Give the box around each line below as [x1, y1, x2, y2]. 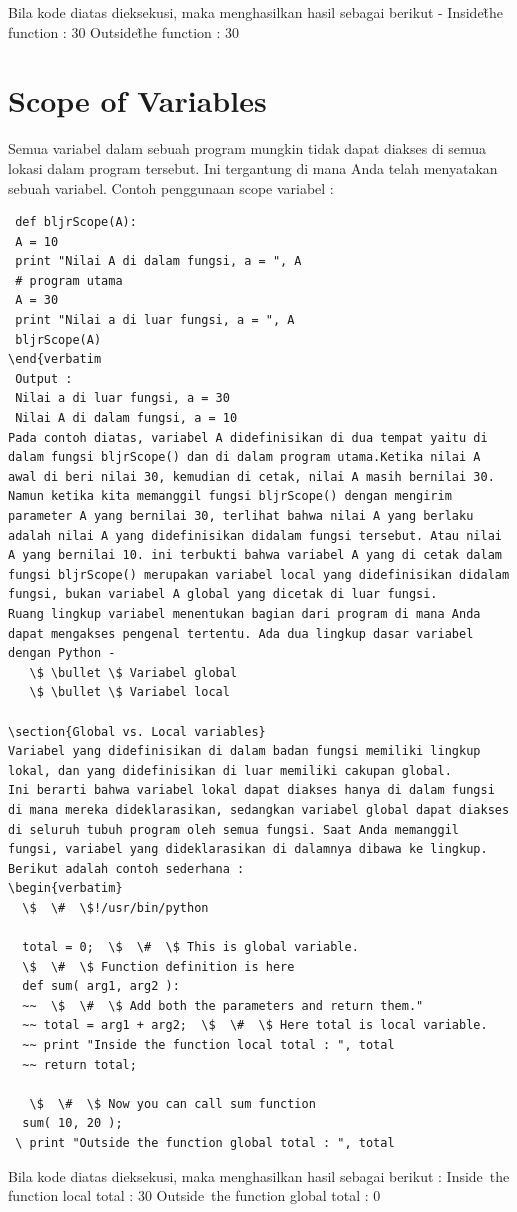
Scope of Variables [8, 80, 267, 121]
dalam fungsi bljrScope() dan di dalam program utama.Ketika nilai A [8, 450, 481, 465]
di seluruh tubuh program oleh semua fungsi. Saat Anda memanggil [8, 822, 460, 837]
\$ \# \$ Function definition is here [22, 959, 295, 974]
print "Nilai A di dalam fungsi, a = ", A [15, 254, 302, 269]
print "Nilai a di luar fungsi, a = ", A [15, 313, 295, 328]
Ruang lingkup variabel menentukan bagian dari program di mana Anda [8, 606, 481, 621]
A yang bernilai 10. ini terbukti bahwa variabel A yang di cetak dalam [8, 548, 502, 563]
